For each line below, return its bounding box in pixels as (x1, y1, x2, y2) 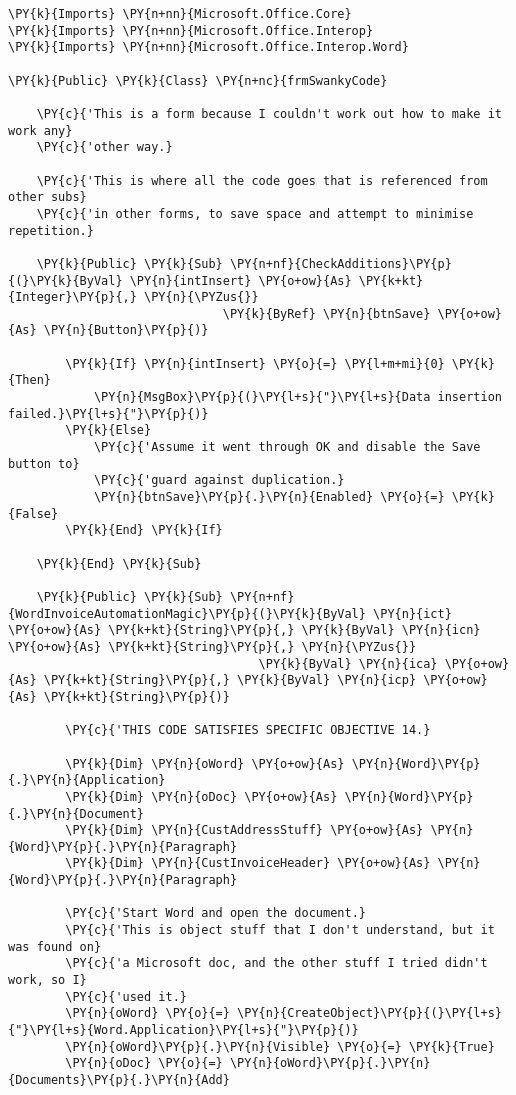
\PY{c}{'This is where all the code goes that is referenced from (36, 173, 488, 188)
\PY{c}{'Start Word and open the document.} (65, 906, 366, 921)
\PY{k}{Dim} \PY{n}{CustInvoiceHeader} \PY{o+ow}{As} (65, 856, 431, 871)
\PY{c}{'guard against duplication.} (93, 473, 345, 488)
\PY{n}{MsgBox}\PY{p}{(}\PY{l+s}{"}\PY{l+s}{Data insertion (93, 390, 502, 405)
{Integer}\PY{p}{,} (8, 290, 137, 305)
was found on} (8, 939, 102, 954)
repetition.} (8, 223, 94, 238)
